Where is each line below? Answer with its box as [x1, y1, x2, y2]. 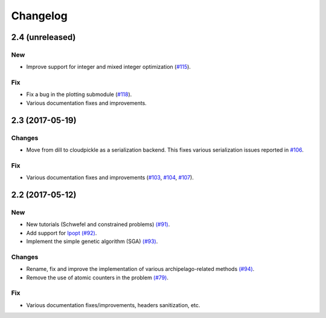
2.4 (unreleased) [11, 32, 76, 42]
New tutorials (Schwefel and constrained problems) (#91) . [26, 221, 170, 228]
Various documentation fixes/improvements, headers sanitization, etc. [26, 301, 200, 308]
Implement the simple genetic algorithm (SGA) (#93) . [26, 238, 158, 245]
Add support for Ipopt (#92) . [26, 229, 97, 236]
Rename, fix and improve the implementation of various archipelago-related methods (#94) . [26, 265, 255, 273]
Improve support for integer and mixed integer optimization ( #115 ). [26, 63, 191, 71]
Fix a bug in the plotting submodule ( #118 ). [26, 91, 132, 98]
